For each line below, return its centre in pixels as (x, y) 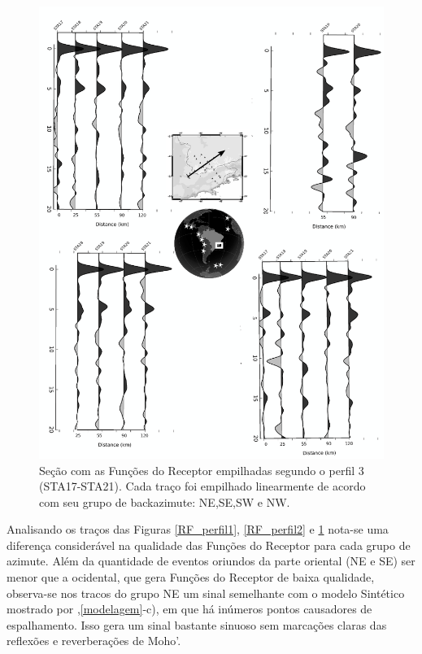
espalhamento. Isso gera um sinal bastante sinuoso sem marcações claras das (197, 624)
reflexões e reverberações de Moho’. (94, 641)
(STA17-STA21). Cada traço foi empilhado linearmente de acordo (202, 486)
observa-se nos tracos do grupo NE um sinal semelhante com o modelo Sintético (206, 593)
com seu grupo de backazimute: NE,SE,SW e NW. (165, 501)
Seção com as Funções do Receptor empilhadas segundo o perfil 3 (202, 470)
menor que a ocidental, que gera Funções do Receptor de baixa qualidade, (191, 577)
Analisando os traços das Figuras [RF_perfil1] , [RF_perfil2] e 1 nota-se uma (198, 529)
